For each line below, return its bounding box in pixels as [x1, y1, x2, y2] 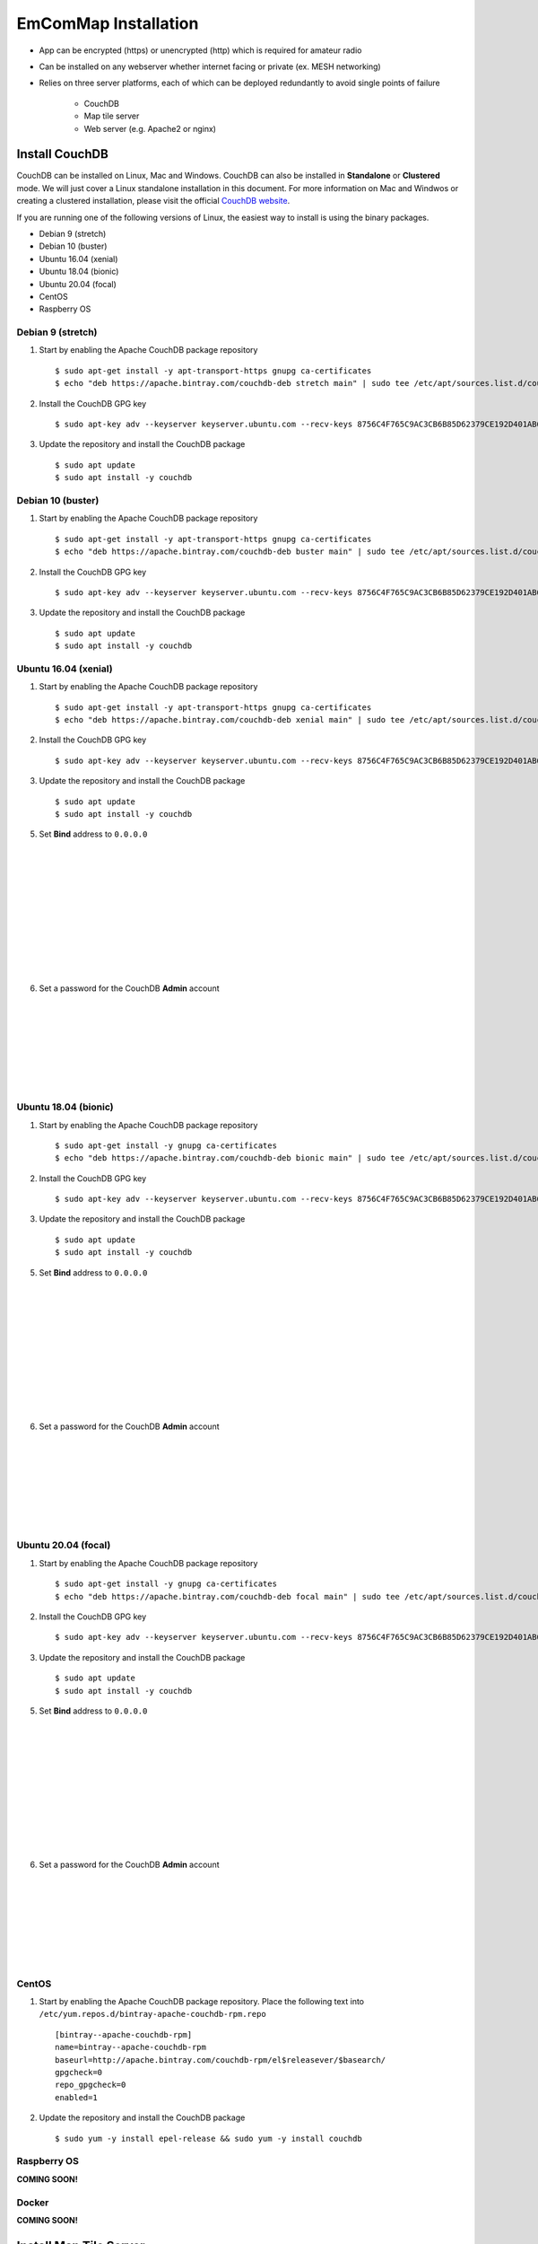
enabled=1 [55, 2092, 98, 2102]
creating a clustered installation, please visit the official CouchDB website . [16, 196, 291, 206]
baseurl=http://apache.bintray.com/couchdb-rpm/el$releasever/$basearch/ [55, 2055, 386, 2064]
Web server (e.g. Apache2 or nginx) [83, 123, 217, 134]
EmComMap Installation [16, 13, 199, 33]
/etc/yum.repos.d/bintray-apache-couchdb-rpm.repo [39, 2009, 266, 2020]
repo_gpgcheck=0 [55, 2080, 126, 2091]
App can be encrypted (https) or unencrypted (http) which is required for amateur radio [39, 45, 362, 56]
